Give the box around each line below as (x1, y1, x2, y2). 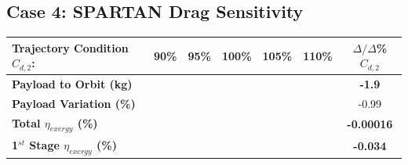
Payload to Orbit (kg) (12, 76, 133, 91)
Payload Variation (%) (12, 95, 136, 111)
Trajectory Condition (12, 39, 129, 56)
